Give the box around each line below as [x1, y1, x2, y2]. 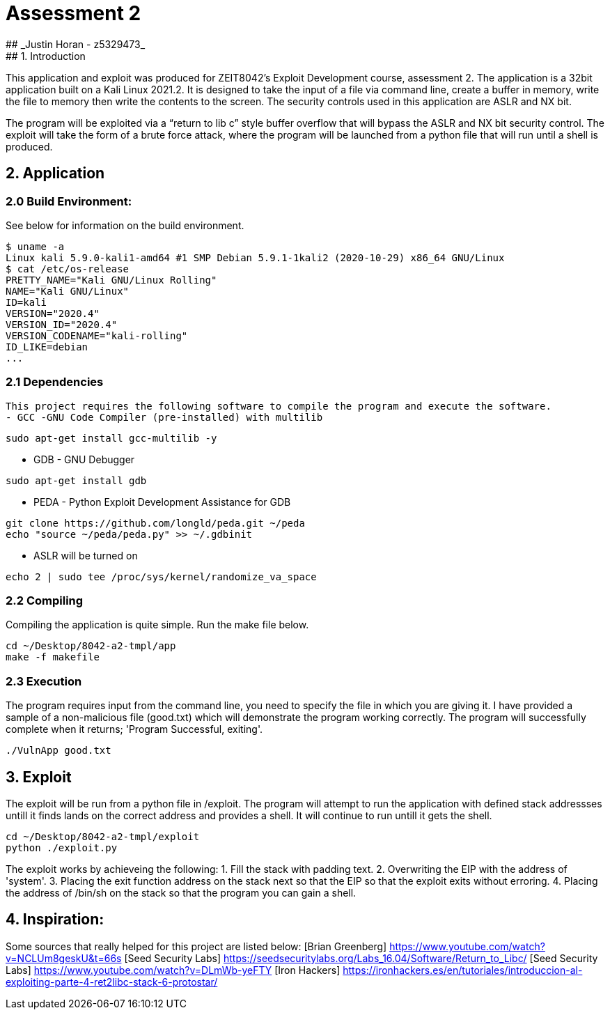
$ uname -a [6, 240, 65, 252]
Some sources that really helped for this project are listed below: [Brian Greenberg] [6, 940, 387, 952]
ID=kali [6, 296, 47, 308]
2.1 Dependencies [6, 375, 104, 389]
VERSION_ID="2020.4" [6, 318, 118, 330]
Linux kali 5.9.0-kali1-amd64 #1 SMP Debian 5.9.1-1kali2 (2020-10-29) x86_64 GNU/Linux [6, 251, 505, 263]
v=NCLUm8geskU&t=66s [6, 952, 122, 964]
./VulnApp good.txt [6, 745, 111, 757]
